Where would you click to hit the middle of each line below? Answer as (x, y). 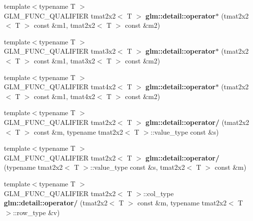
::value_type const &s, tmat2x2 (138, 167)
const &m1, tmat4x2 (65, 96)
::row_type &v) (36, 212)
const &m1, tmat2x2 (65, 25)
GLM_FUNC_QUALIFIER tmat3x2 (60, 51)
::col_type (158, 193)
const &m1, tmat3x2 (65, 60)
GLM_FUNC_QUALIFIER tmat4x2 (60, 87)
